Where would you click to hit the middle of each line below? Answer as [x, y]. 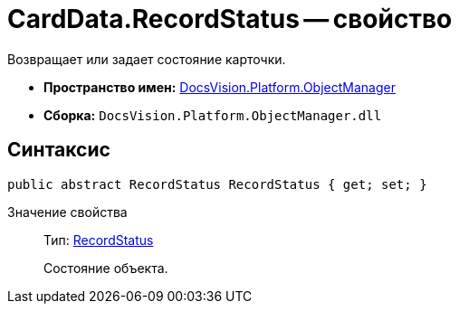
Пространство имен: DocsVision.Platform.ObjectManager [220, 87]
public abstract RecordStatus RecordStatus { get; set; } [217, 184]
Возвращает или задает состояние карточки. [147, 59]
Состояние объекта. [106, 268]
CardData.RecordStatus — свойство [230, 19]
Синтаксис [59, 150]
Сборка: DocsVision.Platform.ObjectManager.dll [213, 115]
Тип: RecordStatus [99, 240]
